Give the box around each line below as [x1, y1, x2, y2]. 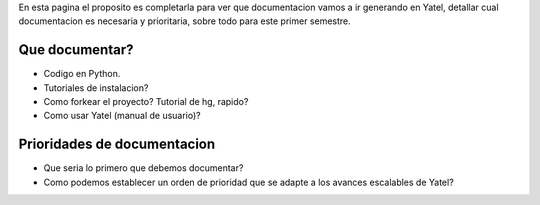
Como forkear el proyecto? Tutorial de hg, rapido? [43, 96, 249, 108]
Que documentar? [18, 41, 134, 59]
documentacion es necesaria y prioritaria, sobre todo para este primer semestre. [18, 15, 352, 27]
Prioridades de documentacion [18, 136, 216, 153]
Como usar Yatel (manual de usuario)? [43, 110, 202, 122]
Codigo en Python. [43, 68, 121, 80]
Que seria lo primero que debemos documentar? [43, 162, 244, 174]
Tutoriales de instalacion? [43, 81, 149, 94]
